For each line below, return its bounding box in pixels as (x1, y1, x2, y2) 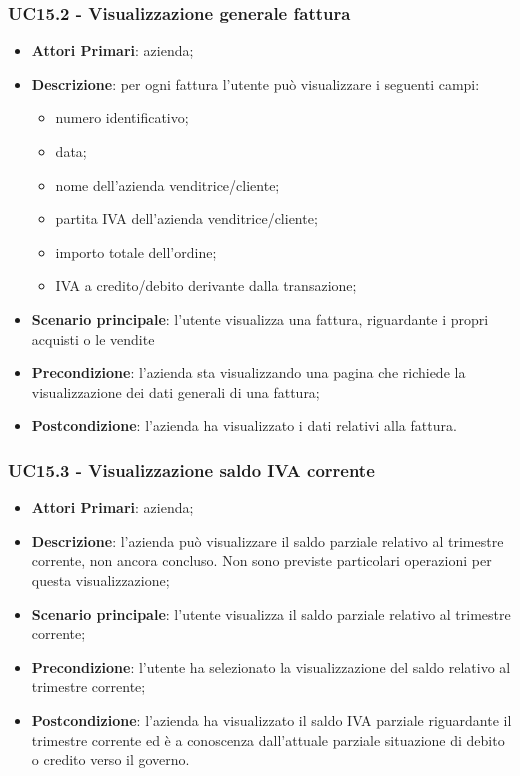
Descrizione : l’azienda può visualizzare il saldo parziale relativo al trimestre (31, 530, 504, 551)
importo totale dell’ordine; (55, 241, 217, 262)
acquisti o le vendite (31, 328, 155, 349)
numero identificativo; (55, 107, 189, 128)
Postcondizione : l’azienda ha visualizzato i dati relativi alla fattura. (31, 415, 457, 436)
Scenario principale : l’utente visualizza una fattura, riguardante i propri (31, 308, 489, 329)
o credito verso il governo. (31, 749, 190, 770)
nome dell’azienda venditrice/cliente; (55, 174, 280, 195)
